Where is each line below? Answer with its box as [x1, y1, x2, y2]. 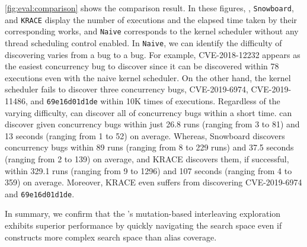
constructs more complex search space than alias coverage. [5, 230, 217, 243]
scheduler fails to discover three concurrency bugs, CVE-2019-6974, [5, 83, 248, 95]
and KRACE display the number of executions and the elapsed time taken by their [5, 13, 298, 25]
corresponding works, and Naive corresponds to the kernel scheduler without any [5, 25, 299, 37]
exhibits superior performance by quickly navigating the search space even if [5, 219, 282, 232]
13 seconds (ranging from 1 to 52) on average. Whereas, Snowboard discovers [5, 129, 285, 142]
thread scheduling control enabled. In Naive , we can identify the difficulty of [5, 36, 282, 49]
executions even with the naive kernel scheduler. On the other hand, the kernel [5, 71, 291, 84]
